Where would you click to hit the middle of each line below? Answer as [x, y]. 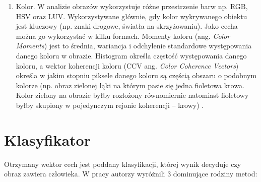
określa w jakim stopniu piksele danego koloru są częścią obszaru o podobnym [136, 75]
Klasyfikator [47, 139]
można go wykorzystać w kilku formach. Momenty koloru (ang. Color [123, 36]
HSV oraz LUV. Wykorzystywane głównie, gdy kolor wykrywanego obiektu [132, 16]
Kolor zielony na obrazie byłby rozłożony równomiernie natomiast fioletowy [132, 95]
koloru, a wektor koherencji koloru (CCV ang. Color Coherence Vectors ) [127, 65]
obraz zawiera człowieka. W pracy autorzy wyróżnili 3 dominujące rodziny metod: [131, 174]
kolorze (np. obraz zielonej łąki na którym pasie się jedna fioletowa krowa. [130, 85]
